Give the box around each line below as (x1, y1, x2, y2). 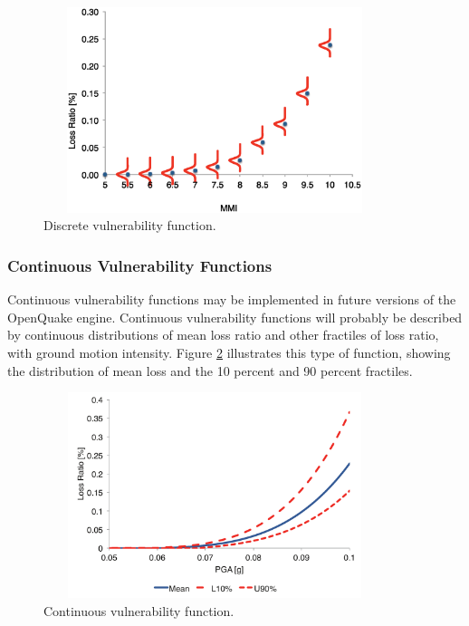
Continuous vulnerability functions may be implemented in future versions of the (7, 290, 456, 309)
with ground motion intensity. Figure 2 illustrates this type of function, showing (7, 342, 451, 361)
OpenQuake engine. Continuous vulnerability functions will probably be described (7, 307, 463, 326)
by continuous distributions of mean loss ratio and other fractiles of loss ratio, (7, 325, 439, 344)
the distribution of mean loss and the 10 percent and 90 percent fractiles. (7, 361, 413, 380)
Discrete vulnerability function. (43, 216, 216, 235)
